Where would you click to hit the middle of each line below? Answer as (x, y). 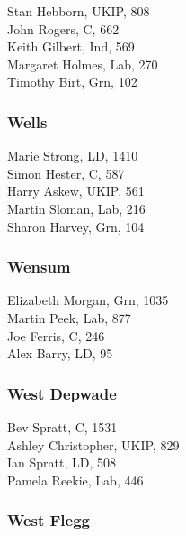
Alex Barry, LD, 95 (60, 353)
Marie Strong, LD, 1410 (73, 156)
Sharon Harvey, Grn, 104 (76, 226)
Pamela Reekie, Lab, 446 (75, 480)
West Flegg (49, 520)
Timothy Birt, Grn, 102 (72, 82)
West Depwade (62, 393)
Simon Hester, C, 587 (66, 173)
